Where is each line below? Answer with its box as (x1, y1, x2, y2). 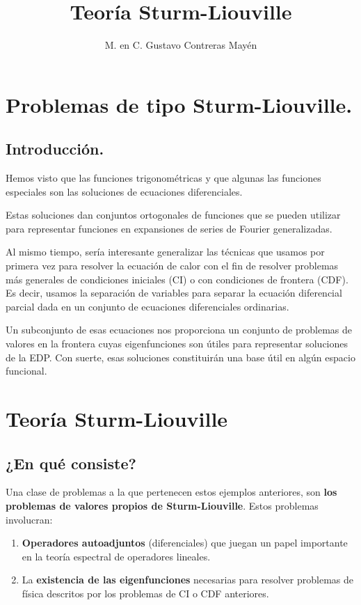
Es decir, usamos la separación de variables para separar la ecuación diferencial (6, 285, 342, 300)
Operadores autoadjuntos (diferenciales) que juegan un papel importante (22, 535, 348, 550)
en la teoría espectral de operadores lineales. (22, 549, 211, 563)
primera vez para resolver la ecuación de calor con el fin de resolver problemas (6, 258, 339, 273)
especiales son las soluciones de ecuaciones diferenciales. (6, 184, 243, 198)
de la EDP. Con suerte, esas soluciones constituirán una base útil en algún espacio (6, 349, 355, 364)
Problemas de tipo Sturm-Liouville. (6, 90, 353, 118)
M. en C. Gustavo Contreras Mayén (104, 38, 257, 52)
